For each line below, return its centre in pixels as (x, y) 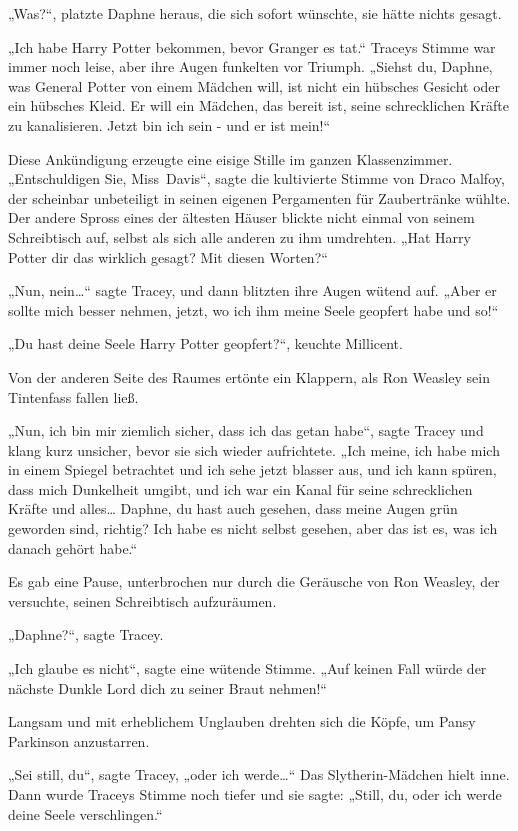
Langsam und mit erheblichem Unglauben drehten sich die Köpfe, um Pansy (242, 721)
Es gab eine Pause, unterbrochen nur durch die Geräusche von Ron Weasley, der (254, 581)
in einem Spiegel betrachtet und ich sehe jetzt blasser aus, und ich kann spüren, (252, 469)
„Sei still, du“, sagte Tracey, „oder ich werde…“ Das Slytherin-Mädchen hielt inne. (259, 774)
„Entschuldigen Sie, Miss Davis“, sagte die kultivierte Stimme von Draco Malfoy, (256, 178)
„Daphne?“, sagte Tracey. (86, 634)
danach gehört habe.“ (73, 547)
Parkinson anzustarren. (79, 740)
